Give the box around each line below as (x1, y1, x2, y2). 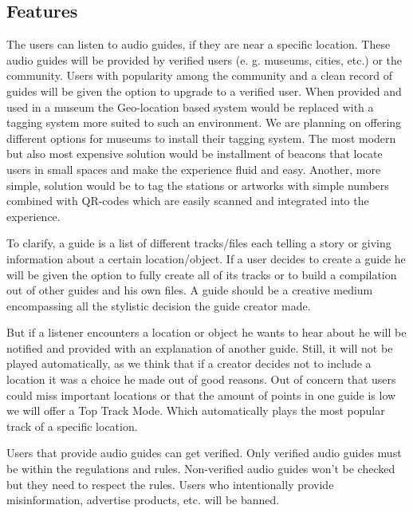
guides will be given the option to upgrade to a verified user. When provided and (6, 82, 402, 99)
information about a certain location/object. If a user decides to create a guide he (6, 250, 406, 266)
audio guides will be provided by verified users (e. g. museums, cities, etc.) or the (6, 51, 403, 68)
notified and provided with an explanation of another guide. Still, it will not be (6, 339, 393, 356)
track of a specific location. (6, 417, 138, 434)
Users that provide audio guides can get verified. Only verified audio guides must (6, 444, 402, 461)
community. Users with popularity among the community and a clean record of (6, 67, 393, 84)
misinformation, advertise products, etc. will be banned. (6, 491, 280, 508)
